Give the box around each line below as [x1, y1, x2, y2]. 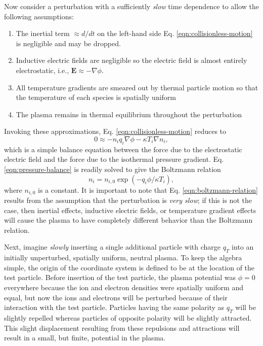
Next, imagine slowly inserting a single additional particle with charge [4, 241, 221, 252]
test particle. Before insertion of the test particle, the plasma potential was [4, 272, 236, 283]
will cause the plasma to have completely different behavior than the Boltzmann [4, 215, 253, 225]
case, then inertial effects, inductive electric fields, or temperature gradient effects [4, 204, 256, 215]
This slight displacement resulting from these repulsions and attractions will [4, 322, 240, 333]
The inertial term [16, 28, 70, 39]
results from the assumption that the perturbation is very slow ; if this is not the [4, 194, 252, 205]
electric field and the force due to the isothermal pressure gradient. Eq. [4, 154, 224, 164]
